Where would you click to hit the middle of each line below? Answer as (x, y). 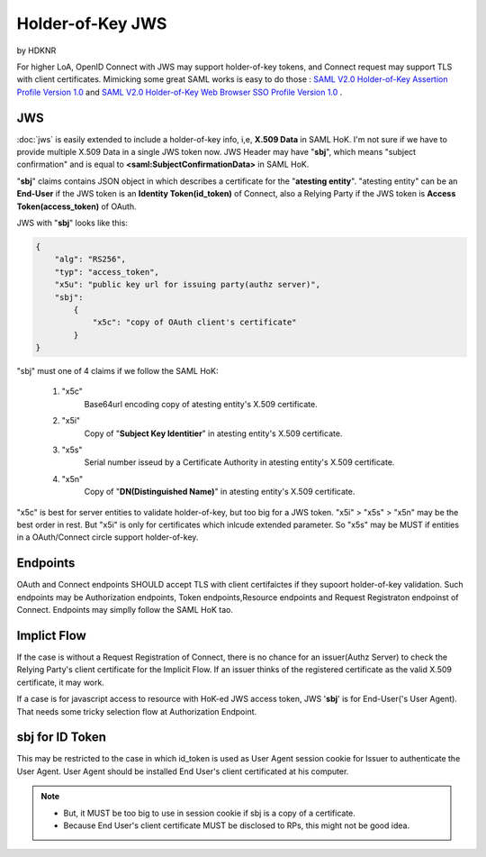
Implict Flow (52, 635)
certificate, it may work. (61, 682)
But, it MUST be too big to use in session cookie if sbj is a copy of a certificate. (209, 813)
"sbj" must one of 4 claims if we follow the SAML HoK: (117, 371)
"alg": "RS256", (90, 260)
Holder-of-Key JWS (92, 23)
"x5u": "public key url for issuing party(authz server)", (188, 285)
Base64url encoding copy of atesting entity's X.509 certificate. (201, 404)
